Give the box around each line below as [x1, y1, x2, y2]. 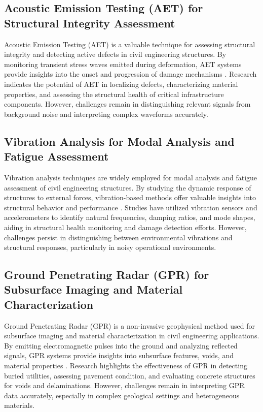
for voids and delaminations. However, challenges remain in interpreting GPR [4, 380, 245, 391]
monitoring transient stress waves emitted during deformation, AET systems [4, 58, 242, 69]
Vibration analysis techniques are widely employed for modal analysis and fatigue [4, 172, 257, 182]
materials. [4, 400, 35, 410]
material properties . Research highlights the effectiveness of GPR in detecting [4, 360, 247, 371]
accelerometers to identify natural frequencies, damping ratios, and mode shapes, [4, 212, 255, 223]
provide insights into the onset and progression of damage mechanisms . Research [4, 69, 257, 79]
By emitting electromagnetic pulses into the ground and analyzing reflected [4, 340, 238, 351]
